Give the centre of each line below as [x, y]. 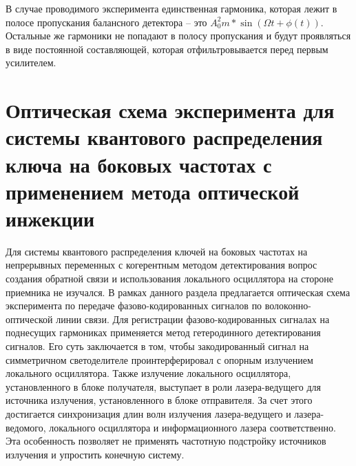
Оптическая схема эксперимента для [170, 110]
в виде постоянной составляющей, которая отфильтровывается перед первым [167, 49]
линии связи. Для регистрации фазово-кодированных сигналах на [193, 319]
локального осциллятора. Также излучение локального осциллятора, [148, 373]
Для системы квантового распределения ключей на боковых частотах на [157, 251]
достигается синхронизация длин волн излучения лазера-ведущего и [148, 413]
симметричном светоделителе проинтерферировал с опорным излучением [159, 359]
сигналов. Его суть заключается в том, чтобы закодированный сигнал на [157, 346]
